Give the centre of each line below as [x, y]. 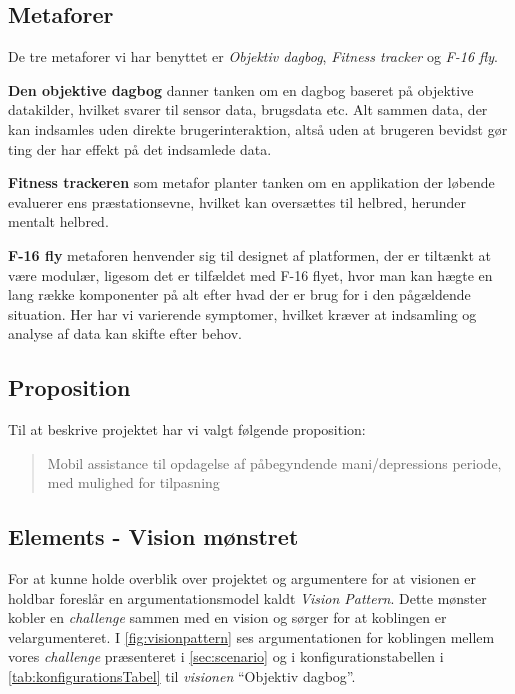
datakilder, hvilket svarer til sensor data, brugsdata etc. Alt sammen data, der [248, 109]
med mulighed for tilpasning [133, 482]
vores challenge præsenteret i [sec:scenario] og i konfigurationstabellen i [226, 656]
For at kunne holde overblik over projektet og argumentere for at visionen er [242, 578]
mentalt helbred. [58, 221]
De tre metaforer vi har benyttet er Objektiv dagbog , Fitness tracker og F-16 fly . [253, 56]
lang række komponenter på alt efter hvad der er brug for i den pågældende [239, 294]
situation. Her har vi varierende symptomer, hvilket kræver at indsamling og [242, 313]
